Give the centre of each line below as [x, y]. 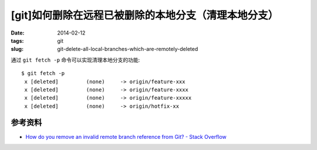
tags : [17, 40]
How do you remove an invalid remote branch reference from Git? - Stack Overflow [126, 137]
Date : [18, 33]
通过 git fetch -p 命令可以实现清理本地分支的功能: [75, 60]
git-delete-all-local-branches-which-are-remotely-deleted [128, 49]
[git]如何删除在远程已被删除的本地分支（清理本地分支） [145, 15]
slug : [17, 49]
